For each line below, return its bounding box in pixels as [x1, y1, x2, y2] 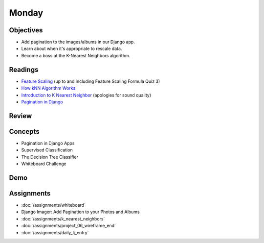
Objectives [9, 26, 43, 34]
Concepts [9, 127, 40, 136]
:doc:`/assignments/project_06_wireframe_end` [21, 223, 116, 229]
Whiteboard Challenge [21, 161, 66, 167]
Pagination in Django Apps [21, 140, 75, 146]
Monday [9, 7, 44, 18]
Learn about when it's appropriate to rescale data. [21, 46, 122, 51]
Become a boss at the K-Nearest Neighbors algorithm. [21, 52, 131, 58]
